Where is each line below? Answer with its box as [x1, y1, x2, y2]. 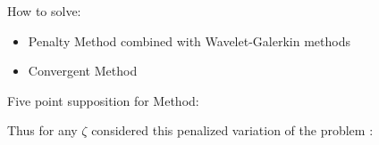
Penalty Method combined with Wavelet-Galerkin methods [28, 31, 350, 50]
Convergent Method [28, 61, 138, 80]
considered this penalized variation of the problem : [91, 121, 374, 140]
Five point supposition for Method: [7, 91, 199, 109]
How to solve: [7, 2, 81, 20]
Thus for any [7, 121, 78, 140]
